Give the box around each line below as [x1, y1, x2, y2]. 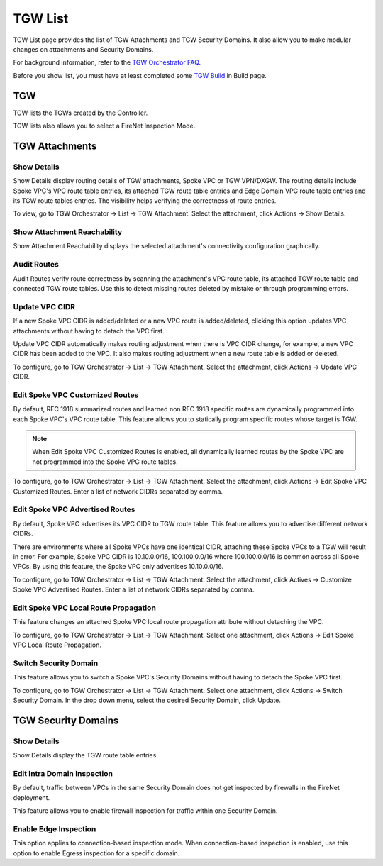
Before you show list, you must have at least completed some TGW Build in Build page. [13, 71, 267, 79]
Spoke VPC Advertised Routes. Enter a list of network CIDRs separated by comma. [13, 585, 255, 594]
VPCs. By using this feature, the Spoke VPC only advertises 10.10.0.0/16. [13, 562, 224, 571]
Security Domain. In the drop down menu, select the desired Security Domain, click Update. [13, 696, 282, 704]
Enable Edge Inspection [13, 823, 96, 833]
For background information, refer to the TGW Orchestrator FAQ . [13, 58, 201, 67]
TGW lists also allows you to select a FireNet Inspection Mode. [13, 121, 196, 131]
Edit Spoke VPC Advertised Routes [13, 504, 135, 514]
